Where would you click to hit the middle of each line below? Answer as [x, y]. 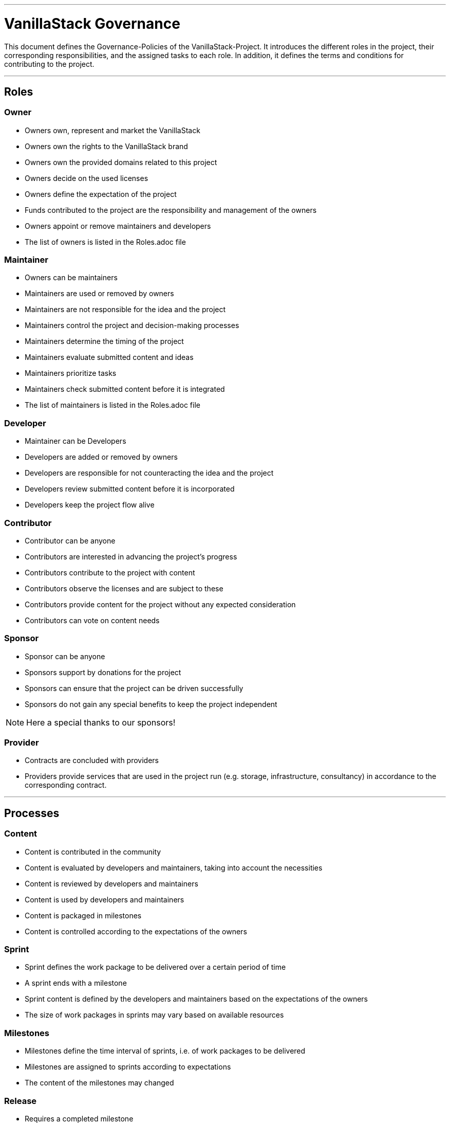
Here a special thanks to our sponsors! [101, 722]
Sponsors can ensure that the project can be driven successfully [134, 688]
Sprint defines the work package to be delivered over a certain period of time [155, 967]
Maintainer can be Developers [76, 441]
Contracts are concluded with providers [92, 760]
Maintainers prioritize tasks [71, 373]
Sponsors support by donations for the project [103, 672]
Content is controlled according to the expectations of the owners [136, 931]
